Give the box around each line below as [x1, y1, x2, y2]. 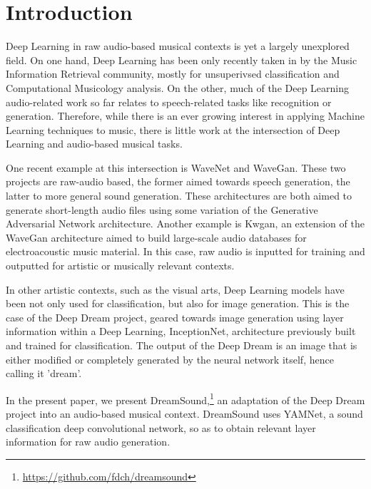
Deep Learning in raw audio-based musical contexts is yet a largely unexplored [6, 38, 350, 53]
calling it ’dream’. [6, 366, 82, 381]
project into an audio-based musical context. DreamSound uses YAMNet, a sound [6, 406, 363, 421]
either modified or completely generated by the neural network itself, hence [6, 351, 334, 366]
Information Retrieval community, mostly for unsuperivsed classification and [6, 66, 340, 81]
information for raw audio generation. [6, 434, 171, 449]
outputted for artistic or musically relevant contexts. [6, 258, 235, 273]
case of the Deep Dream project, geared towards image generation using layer [6, 309, 344, 324]
